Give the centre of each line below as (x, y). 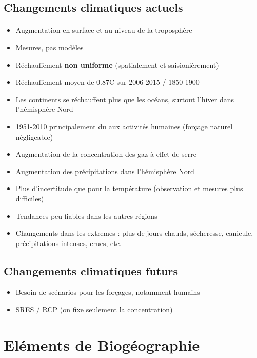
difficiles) (30, 198)
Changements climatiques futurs (91, 270)
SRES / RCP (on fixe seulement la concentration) (94, 309)
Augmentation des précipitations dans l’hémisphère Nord (105, 171)
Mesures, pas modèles (50, 47)
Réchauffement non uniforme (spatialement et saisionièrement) (117, 64)
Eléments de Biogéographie (102, 344)
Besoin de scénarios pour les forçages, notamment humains (108, 292)
